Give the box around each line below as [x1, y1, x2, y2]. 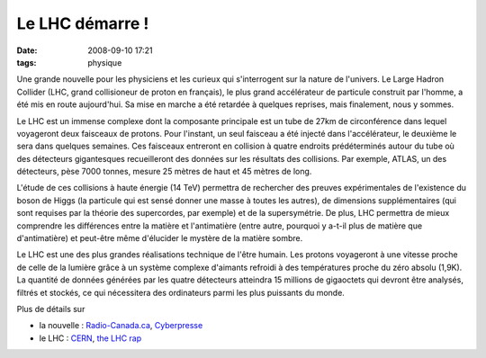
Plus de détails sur [16, 303, 85, 314]
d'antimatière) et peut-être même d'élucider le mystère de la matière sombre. [16, 233, 303, 244]
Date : [16, 45, 38, 56]
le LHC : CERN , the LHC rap [39, 333, 142, 344]
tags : [16, 57, 37, 67]
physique [87, 57, 122, 67]
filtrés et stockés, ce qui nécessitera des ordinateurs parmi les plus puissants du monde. [16, 287, 346, 298]
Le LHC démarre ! [16, 13, 149, 33]
